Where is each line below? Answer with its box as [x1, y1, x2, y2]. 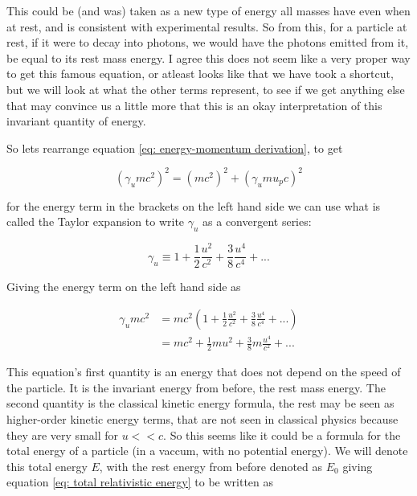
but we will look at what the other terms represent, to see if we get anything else [6, 80, 405, 97]
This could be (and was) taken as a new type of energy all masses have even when [6, 2, 411, 18]
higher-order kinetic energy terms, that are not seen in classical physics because [6, 411, 399, 428]
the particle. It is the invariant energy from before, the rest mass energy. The [6, 379, 386, 396]
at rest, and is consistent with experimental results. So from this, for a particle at [6, 18, 407, 35]
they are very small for [6, 426, 119, 443]
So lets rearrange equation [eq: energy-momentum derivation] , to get [6, 139, 343, 156]
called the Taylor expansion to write [6, 213, 185, 230]
